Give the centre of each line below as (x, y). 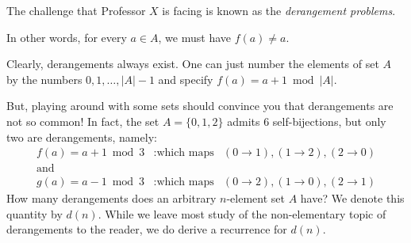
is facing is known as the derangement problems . (279, 10)
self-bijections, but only (329, 121)
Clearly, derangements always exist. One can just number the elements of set (193, 64)
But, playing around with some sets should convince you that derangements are (200, 106)
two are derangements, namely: (82, 137)
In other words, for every (67, 37)
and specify (186, 79)
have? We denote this (352, 198)
